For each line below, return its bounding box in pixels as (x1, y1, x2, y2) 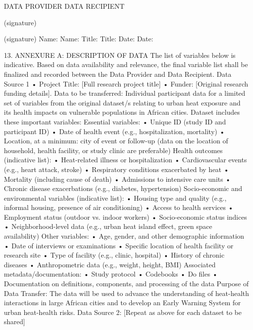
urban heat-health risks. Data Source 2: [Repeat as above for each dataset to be (4, 307, 242, 317)
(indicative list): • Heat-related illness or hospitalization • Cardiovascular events (4, 155, 247, 165)
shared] (4, 316, 25, 327)
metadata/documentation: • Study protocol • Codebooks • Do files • (4, 269, 218, 279)
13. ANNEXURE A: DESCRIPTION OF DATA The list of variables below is (4, 50, 236, 60)
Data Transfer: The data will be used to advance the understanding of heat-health (4, 288, 249, 298)
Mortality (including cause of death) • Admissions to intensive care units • (4, 174, 231, 184)
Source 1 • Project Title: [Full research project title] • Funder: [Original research (4, 78, 249, 88)
